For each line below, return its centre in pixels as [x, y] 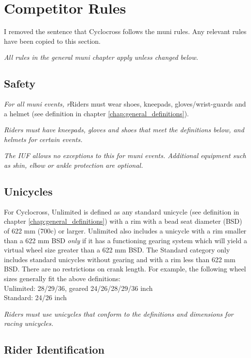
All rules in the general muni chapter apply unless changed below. [101, 57]
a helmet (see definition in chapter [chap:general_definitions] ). [96, 113]
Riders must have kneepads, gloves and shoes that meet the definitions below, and [124, 130]
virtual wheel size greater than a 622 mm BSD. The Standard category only [117, 250]
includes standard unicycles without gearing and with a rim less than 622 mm [120, 259]
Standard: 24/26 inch [35, 297]
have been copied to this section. [52, 41]
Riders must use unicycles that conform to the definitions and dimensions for [119, 313]
